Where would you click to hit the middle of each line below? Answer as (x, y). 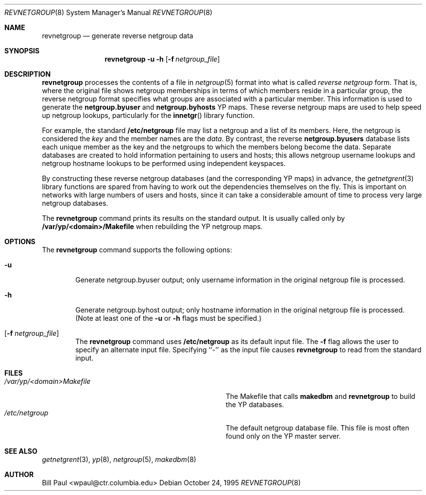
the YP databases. (255, 404)
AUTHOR (19, 474)
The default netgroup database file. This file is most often (317, 428)
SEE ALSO (21, 451)
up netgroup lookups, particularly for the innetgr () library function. (148, 115)
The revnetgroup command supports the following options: (137, 250)
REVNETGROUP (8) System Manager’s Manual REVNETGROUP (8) (109, 12)
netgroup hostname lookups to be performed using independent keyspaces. (164, 163)
